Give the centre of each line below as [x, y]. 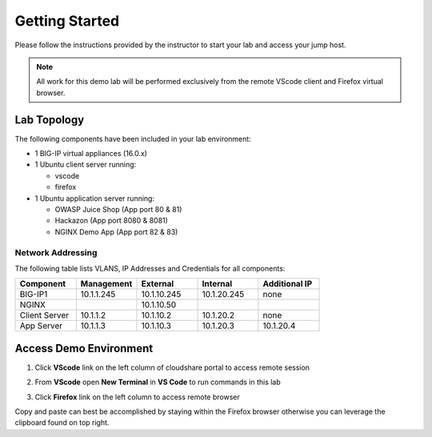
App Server [41, 326]
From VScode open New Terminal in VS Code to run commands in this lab [158, 382]
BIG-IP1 [34, 295]
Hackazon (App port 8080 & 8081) [111, 221]
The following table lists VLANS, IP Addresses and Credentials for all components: [150, 268]
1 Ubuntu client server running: [86, 165]
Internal [217, 284]
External [158, 284]
